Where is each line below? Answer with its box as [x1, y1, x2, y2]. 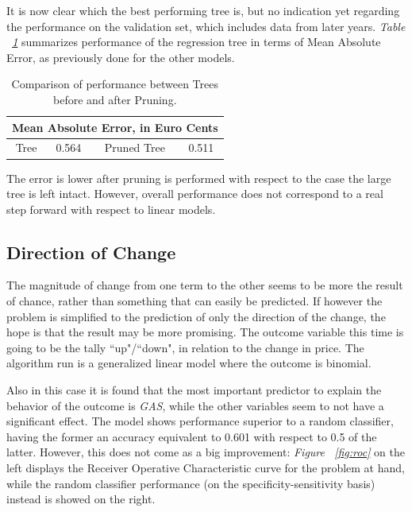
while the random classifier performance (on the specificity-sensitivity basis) [6, 475, 375, 491]
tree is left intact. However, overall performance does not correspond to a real [6, 185, 383, 202]
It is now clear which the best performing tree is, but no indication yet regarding [6, 2, 400, 18]
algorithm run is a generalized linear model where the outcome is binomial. [6, 355, 372, 371]
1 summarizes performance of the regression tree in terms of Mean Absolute [12, 33, 381, 50]
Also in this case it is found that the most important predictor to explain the [6, 382, 382, 398]
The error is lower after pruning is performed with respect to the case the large [6, 169, 391, 186]
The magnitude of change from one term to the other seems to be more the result [6, 277, 403, 293]
